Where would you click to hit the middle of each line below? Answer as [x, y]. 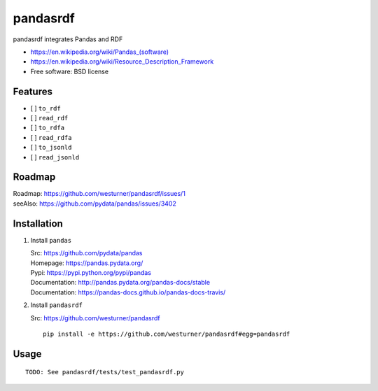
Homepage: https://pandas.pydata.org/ [87, 263]
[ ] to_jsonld [51, 148]
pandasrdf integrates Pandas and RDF [68, 39]
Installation [38, 223]
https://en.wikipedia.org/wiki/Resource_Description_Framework [122, 62]
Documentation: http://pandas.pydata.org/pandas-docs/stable [120, 283]
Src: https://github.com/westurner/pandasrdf [95, 318]
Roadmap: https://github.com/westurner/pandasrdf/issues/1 [99, 194]
